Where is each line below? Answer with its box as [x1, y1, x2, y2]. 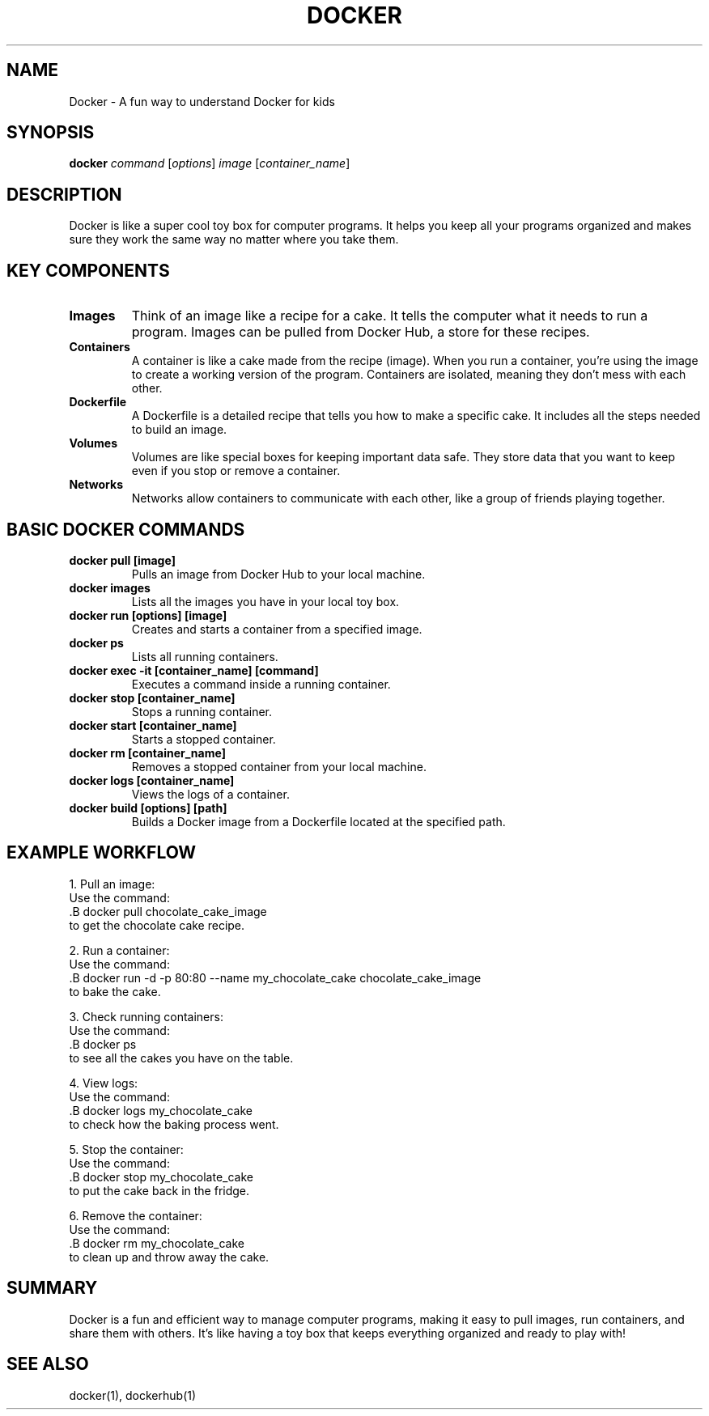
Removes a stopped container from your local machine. [131, 759, 427, 774]
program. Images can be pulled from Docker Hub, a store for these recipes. [131, 324, 590, 341]
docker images [69, 580, 151, 595]
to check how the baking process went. [69, 1117, 279, 1131]
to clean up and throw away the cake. [69, 1249, 270, 1264]
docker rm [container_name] [69, 745, 226, 760]
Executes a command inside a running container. [131, 676, 391, 691]
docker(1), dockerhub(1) [69, 1388, 197, 1402]
